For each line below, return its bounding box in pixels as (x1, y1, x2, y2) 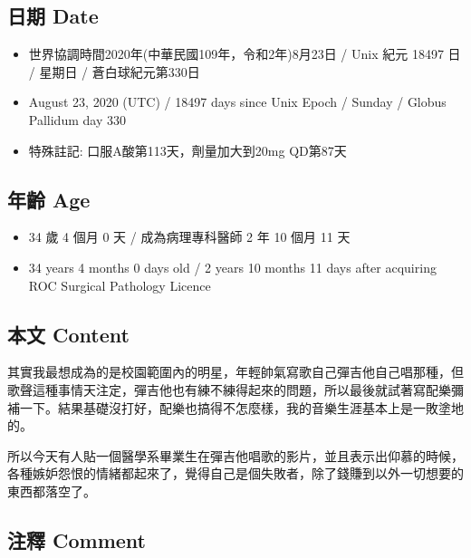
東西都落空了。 (7, 481, 96, 500)
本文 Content (7, 320, 130, 348)
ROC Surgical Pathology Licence (28, 275, 211, 294)
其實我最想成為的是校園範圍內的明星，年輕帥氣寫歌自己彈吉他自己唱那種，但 (7, 362, 464, 381)
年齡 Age (7, 185, 91, 213)
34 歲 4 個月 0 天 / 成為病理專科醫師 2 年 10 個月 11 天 (28, 227, 351, 246)
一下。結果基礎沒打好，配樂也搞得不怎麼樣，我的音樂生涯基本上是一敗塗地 (19, 398, 464, 417)
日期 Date (7, 2, 99, 30)
